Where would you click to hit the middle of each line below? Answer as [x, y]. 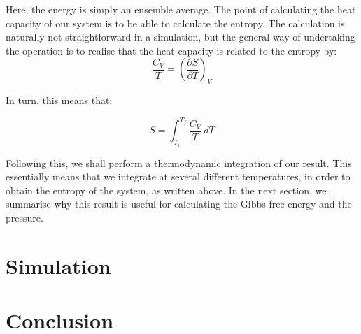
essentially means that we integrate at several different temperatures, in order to [178, 176]
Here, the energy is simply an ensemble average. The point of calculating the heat [181, 9]
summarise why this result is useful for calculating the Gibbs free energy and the [179, 204]
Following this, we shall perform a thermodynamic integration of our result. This [179, 162]
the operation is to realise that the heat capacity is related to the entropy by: [171, 50]
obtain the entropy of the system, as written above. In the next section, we [166, 190]
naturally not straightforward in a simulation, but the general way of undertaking [180, 37]
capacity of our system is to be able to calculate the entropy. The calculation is [175, 23]
